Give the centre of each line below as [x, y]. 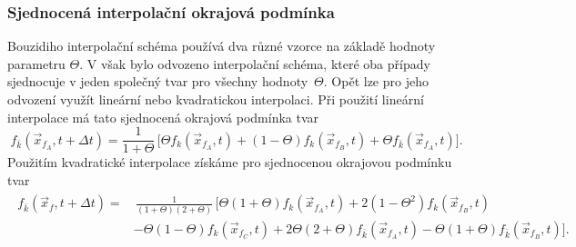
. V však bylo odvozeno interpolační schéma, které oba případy [255, 63]
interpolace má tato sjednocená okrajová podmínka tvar [163, 117]
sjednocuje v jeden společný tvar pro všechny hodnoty [158, 81]
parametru [36, 63]
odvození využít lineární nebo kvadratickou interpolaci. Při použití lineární [216, 99]
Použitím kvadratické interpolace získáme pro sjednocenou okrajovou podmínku [230, 162]
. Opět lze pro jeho [376, 81]
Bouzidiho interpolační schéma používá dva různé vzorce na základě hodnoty [222, 46]
